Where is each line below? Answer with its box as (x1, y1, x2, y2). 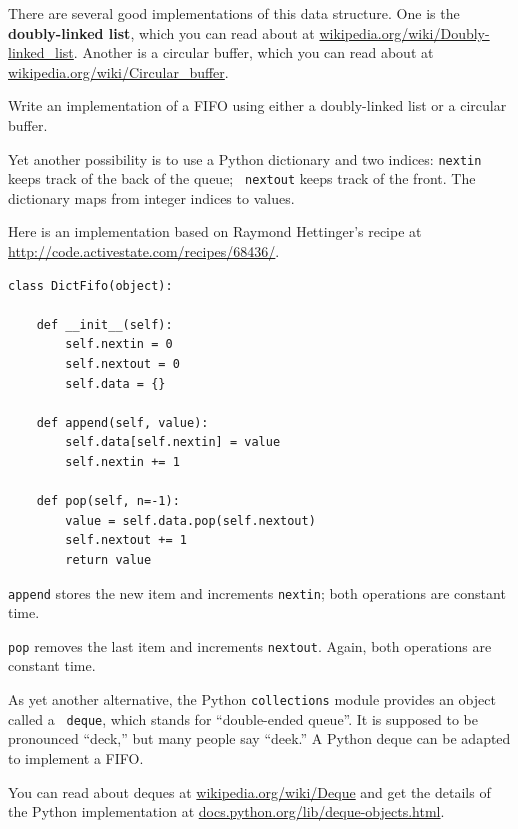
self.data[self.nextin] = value (65, 435, 281, 450)
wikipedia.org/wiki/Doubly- (319, 22, 490, 43)
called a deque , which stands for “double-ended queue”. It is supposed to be (8, 708, 478, 729)
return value (65, 552, 152, 567)
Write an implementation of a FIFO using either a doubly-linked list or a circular (8, 95, 507, 116)
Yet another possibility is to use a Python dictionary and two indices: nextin (8, 148, 482, 169)
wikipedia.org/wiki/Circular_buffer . (8, 61, 229, 82)
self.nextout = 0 (65, 357, 180, 372)
